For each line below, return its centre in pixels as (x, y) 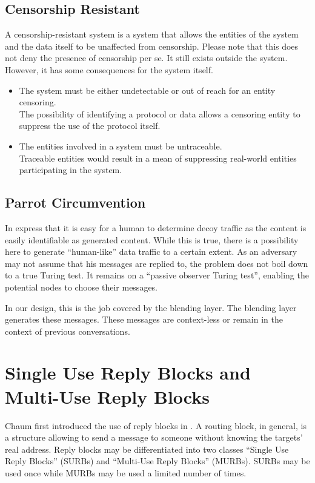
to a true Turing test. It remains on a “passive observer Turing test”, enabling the (157, 275)
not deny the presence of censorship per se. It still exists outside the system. (146, 58)
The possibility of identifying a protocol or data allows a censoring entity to (160, 113)
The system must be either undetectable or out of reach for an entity (147, 90)
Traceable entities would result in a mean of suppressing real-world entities (158, 158)
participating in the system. (71, 170)
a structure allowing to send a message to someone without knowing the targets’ (154, 437)
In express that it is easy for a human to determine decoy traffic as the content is (156, 227)
